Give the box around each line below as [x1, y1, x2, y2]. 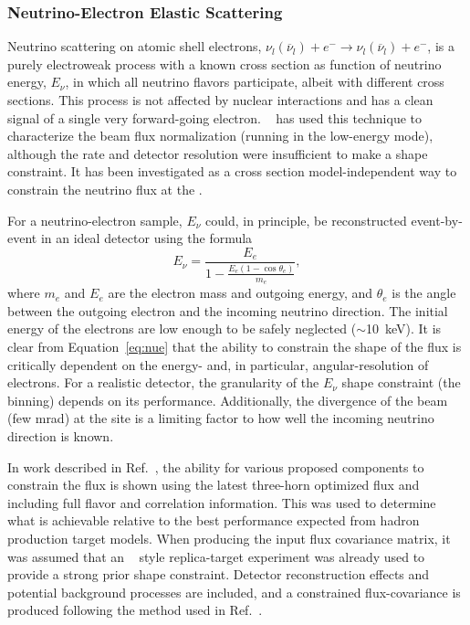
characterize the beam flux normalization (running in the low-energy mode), [7, 126, 433, 145]
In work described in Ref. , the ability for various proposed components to [7, 457, 424, 476]
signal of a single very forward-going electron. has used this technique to [7, 108, 422, 127]
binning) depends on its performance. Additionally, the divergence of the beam [7, 390, 448, 409]
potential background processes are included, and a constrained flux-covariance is [7, 582, 461, 601]
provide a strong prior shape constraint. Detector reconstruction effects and [7, 565, 430, 584]
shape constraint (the [341, 373, 461, 392]
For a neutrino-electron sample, [7, 210, 183, 229]
